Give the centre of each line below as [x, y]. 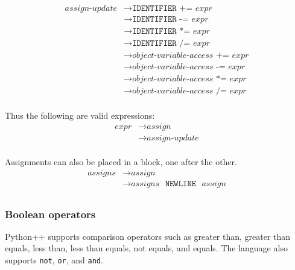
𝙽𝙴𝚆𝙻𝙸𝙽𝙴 [181, 184]
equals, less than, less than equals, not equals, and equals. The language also [146, 248]
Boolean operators [50, 214]
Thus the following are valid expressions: [80, 115]
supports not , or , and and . [54, 260]
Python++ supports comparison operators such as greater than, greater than [148, 236]
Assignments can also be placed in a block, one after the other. [121, 161]
